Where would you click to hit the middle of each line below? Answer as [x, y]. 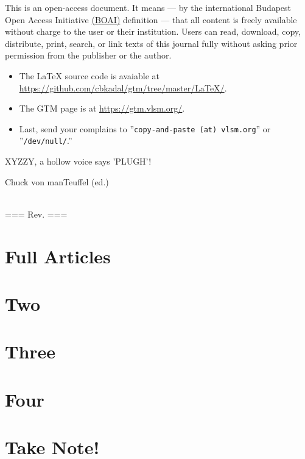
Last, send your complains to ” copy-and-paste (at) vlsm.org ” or [145, 128]
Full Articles [58, 256]
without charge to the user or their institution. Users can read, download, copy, [153, 31]
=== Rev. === [36, 214]
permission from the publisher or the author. [88, 55]
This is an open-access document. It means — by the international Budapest [148, 7]
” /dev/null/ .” [46, 141]
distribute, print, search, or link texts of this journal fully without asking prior [151, 43]
